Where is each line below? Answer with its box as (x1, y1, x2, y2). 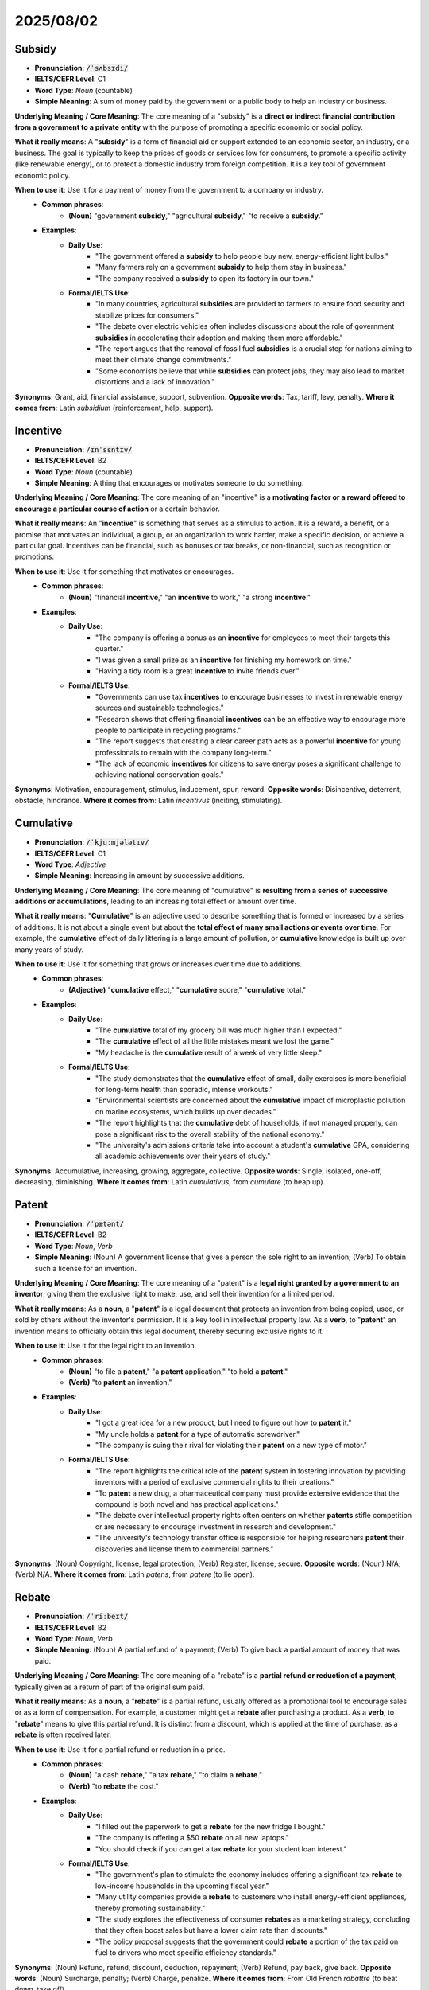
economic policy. (14, 170, 71, 180)
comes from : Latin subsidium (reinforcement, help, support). (14, 403, 214, 412)
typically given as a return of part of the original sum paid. (14, 1682, 205, 1691)
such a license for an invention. (34, 1263, 137, 1273)
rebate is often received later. (14, 1730, 111, 1739)
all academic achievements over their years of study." (95, 1151, 271, 1161)
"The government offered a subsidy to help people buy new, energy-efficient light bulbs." (95, 251, 389, 260)
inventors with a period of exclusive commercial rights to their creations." (95, 1477, 334, 1487)
